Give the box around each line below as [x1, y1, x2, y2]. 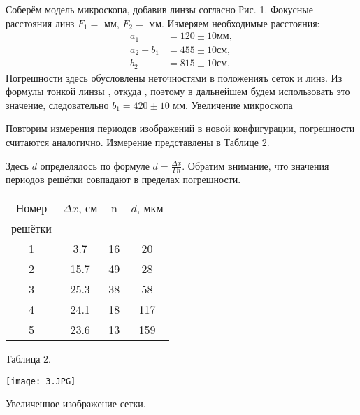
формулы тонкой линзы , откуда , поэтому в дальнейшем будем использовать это [6, 84, 350, 99]
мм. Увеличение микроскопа [173, 97, 293, 112]
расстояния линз [6, 15, 75, 30]
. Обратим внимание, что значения [182, 158, 329, 173]
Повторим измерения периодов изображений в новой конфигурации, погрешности [6, 121, 355, 136]
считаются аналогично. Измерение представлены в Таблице [6, 135, 259, 150]
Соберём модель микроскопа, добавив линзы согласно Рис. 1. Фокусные [6, 2, 313, 16]
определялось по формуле [40, 158, 150, 173]
